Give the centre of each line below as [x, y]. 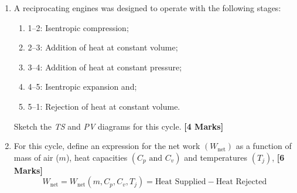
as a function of [264, 146]
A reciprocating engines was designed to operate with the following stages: [147, 8]
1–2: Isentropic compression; [78, 27]
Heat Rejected [241, 182]
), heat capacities [97, 157]
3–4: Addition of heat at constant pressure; [105, 67]
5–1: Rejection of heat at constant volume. [104, 106]
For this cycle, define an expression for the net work [107, 146]
